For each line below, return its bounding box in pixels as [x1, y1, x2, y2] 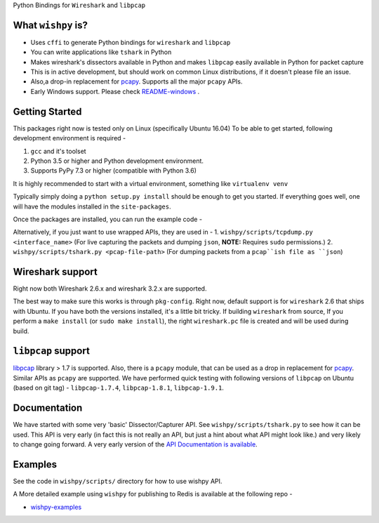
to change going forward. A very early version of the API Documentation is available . [13, 439, 258, 449]
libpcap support [13, 345, 91, 357]
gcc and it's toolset [30, 147, 87, 155]
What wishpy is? [13, 19, 88, 31]
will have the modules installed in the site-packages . [13, 202, 171, 211]
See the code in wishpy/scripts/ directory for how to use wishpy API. [13, 477, 222, 485]
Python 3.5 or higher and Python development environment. [30, 157, 204, 165]
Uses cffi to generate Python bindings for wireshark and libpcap [30, 38, 231, 46]
